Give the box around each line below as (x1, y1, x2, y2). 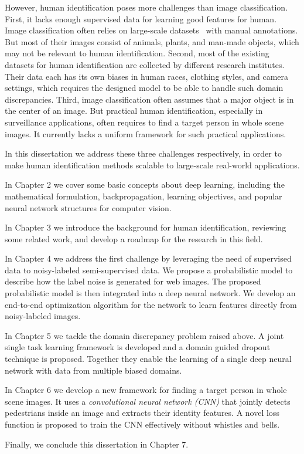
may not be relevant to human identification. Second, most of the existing (5, 47, 269, 59)
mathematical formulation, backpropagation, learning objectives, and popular (5, 189, 282, 202)
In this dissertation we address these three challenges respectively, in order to (5, 147, 282, 160)
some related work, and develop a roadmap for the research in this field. (5, 232, 263, 245)
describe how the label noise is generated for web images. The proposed (5, 275, 261, 287)
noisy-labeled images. (5, 310, 81, 322)
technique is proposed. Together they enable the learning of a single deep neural (5, 353, 292, 365)
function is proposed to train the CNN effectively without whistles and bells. (5, 418, 280, 430)
